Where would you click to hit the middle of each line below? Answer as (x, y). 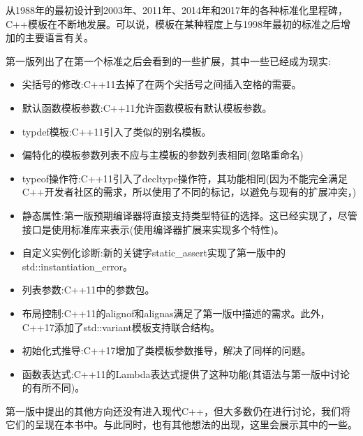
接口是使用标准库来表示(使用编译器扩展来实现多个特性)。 (153, 229)
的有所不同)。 (53, 387)
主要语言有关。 (59, 37)
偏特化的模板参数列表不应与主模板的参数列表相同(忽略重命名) (163, 155)
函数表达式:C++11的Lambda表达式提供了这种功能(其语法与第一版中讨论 (186, 373)
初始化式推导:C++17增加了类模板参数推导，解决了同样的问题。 (166, 350)
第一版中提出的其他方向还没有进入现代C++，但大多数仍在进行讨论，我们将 (178, 410)
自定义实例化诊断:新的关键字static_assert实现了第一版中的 (154, 253)
